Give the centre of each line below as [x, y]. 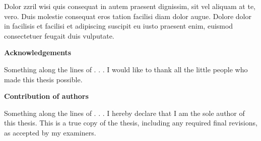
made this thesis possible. [43, 79]
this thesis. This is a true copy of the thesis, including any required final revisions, [131, 123]
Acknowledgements [38, 52]
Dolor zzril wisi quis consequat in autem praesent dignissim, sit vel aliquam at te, [130, 6]
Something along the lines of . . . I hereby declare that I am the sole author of [124, 113]
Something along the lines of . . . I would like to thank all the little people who [126, 69]
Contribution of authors [46, 96]
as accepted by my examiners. [50, 132]
